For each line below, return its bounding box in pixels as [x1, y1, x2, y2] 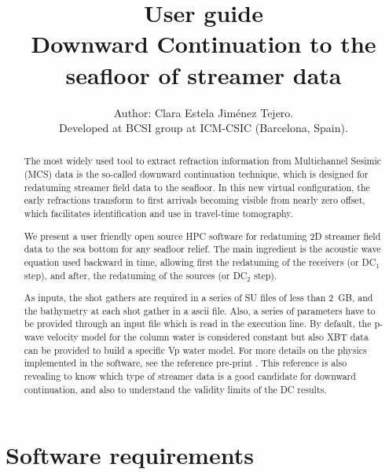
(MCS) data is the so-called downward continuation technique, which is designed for [24, 168, 369, 181]
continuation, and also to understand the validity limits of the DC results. [24, 382, 327, 396]
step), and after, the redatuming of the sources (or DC [24, 268, 248, 282]
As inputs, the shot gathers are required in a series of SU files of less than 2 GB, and [24, 291, 373, 304]
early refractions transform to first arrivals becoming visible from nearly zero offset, [24, 193, 365, 207]
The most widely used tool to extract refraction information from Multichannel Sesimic [24, 154, 381, 168]
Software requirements [6, 439, 254, 471]
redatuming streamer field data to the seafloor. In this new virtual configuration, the [24, 180, 370, 193]
